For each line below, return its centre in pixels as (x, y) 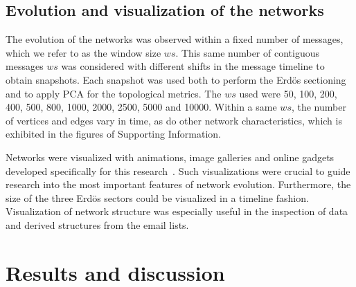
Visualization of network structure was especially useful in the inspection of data (177, 211)
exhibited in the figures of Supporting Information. (113, 134)
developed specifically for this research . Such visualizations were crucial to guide (178, 170)
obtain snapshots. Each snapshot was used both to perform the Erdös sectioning (176, 79)
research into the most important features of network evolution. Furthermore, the (178, 184)
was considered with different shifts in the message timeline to (193, 66)
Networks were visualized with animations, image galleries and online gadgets (170, 157)
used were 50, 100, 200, (288, 93)
